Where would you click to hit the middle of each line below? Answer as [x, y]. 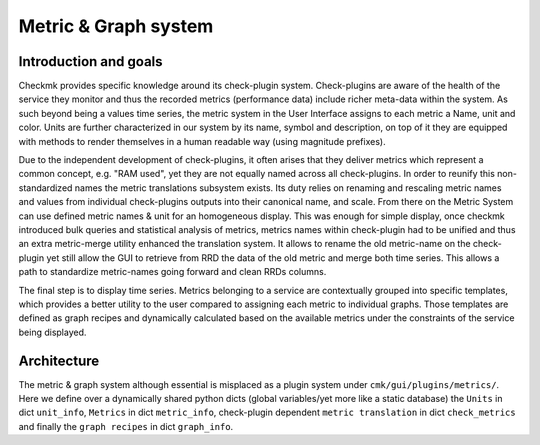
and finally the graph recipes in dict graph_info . [126, 426]
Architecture [59, 360]
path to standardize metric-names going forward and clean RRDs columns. [172, 272]
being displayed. [52, 332]
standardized [45, 187]
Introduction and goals [91, 61]
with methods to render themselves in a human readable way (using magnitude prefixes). [202, 141]
